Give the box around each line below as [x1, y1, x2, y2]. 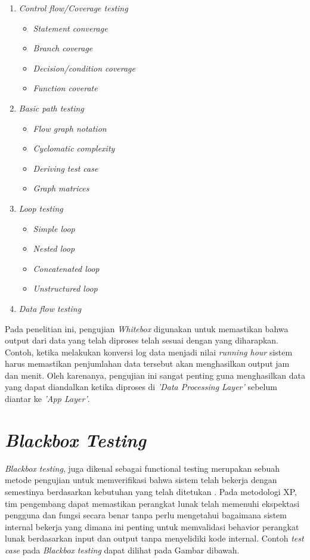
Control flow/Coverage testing [18, 2, 128, 14]
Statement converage [33, 21, 108, 34]
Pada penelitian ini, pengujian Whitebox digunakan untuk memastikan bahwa [5, 322, 289, 335]
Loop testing [18, 202, 63, 214]
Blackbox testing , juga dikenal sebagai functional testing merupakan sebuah [5, 462, 280, 474]
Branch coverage [33, 42, 93, 54]
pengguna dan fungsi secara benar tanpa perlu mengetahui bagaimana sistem [5, 509, 287, 521]
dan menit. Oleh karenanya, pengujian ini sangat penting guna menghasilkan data [5, 369, 305, 381]
